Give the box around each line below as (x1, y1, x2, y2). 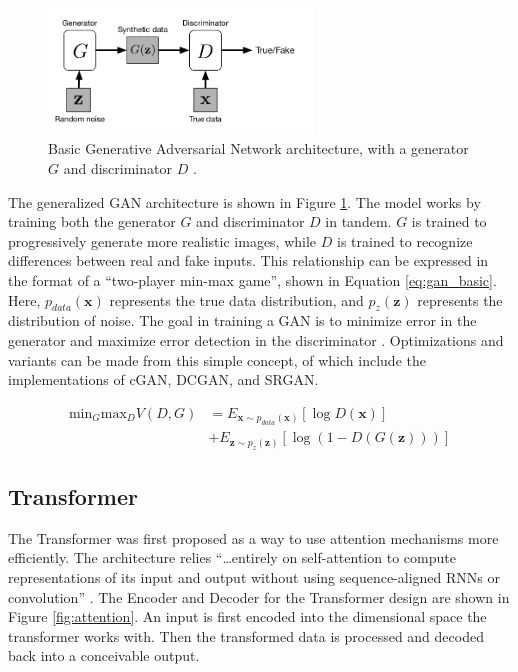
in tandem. (325, 211, 392, 232)
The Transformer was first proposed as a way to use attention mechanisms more (8, 527, 499, 548)
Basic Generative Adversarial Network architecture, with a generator (48, 138, 469, 159)
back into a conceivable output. (8, 645, 200, 666)
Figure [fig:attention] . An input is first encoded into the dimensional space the (8, 606, 487, 627)
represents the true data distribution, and (109, 289, 364, 310)
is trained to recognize (336, 230, 473, 251)
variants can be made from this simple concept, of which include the (8, 349, 426, 370)
